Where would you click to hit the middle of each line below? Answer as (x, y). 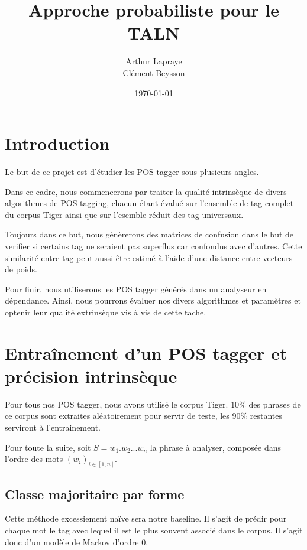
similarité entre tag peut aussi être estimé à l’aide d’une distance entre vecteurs (149, 257)
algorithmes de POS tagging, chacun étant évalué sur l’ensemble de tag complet (149, 203)
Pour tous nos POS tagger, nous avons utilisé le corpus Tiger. (117, 404)
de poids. (21, 269)
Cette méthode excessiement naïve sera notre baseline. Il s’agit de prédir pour (146, 518)
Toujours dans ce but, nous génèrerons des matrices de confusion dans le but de (149, 234)
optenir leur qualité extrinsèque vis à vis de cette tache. (106, 312)
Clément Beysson (154, 72)
